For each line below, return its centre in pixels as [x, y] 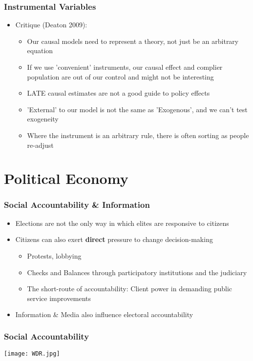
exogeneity [43, 119]
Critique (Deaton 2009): [51, 25]
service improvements [59, 298]
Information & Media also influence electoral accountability [104, 314]
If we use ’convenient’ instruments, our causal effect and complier [125, 67]
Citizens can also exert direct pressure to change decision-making [114, 239]
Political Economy [66, 178]
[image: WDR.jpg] [32, 354]
